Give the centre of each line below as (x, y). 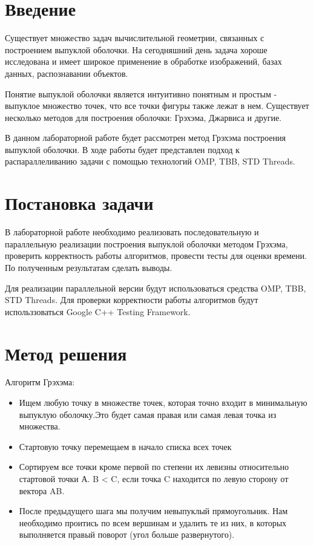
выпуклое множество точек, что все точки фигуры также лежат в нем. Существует (157, 106)
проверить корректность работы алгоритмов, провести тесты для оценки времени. (156, 256)
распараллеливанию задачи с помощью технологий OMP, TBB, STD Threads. (150, 161)
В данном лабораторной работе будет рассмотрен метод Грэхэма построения (146, 138)
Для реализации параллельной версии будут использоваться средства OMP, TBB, (155, 288)
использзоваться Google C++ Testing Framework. (98, 311)
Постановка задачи (79, 203)
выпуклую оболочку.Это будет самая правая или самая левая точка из (148, 414)
